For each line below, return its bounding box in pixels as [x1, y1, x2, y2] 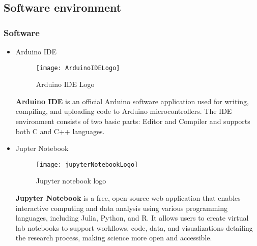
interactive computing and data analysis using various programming [15, 202, 228, 213]
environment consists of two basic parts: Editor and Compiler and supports [15, 116, 250, 127]
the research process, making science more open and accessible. [15, 232, 212, 243]
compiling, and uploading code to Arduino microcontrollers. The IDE [15, 106, 232, 116]
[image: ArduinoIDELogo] [36, 64, 120, 72]
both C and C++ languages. [15, 126, 105, 136]
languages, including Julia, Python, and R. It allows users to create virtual [15, 212, 249, 223]
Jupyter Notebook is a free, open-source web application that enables [15, 193, 241, 203]
